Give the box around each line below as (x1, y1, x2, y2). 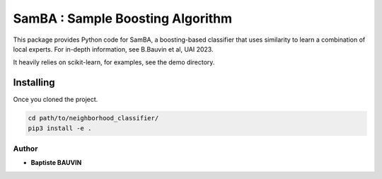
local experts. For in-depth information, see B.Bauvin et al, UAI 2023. (13, 45, 214, 53)
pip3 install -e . (28, 124, 92, 132)
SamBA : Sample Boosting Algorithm (13, 11, 233, 26)
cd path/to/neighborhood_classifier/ (28, 114, 159, 122)
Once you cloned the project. (13, 96, 98, 104)
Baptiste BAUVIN (30, 158, 82, 167)
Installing (13, 76, 56, 88)
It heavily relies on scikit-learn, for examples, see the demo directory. (13, 58, 215, 67)
